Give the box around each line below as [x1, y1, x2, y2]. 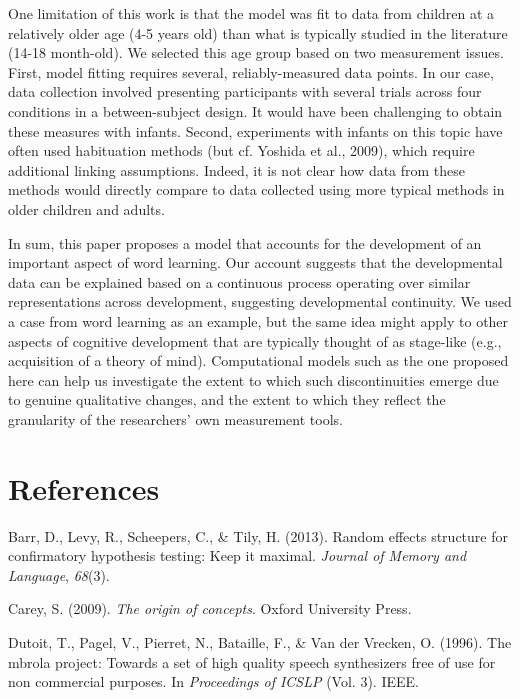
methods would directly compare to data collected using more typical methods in [8, 179, 505, 200]
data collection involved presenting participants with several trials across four [8, 81, 482, 102]
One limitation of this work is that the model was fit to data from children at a [8, 3, 495, 23]
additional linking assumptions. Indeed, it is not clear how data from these [8, 159, 466, 180]
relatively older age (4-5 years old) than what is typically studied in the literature [8, 22, 508, 43]
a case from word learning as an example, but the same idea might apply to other [8, 310, 509, 331]
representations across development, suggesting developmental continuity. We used [8, 291, 512, 312]
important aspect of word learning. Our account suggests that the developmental [8, 252, 503, 273]
